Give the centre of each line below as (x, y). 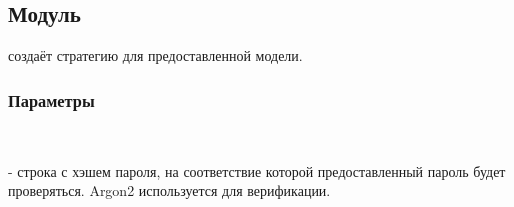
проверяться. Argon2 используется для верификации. (169, 190)
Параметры (51, 99)
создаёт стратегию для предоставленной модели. (155, 55)
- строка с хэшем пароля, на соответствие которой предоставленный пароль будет (257, 170)
